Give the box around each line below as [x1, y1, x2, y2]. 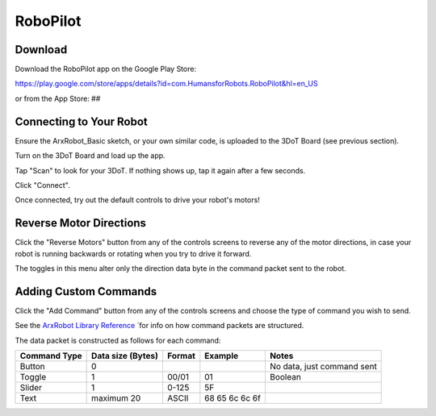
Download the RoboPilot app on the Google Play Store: [15, 64, 197, 74]
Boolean [269, 372, 302, 383]
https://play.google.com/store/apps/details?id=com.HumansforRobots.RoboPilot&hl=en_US [15, 79, 318, 89]
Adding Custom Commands [15, 285, 157, 298]
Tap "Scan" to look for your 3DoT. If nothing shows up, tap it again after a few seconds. [15, 165, 306, 175]
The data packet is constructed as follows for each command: [15, 335, 221, 345]
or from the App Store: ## [15, 94, 101, 103]
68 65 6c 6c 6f [204, 393, 262, 404]
